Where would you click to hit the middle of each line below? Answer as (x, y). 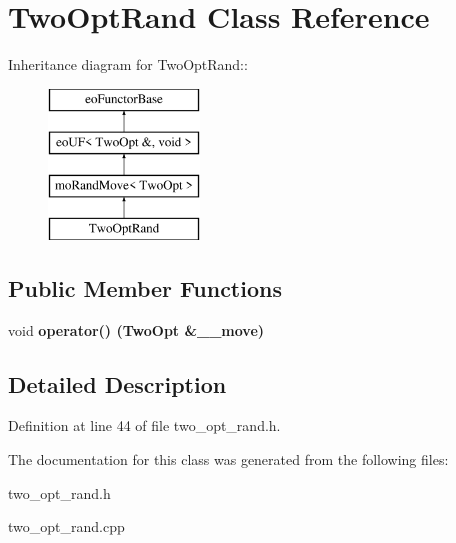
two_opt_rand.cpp (66, 526)
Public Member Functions (145, 287)
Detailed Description (117, 383)
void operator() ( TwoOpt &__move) (136, 329)
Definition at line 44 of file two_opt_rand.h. (144, 425)
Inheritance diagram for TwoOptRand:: (128, 64)
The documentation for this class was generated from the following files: (228, 459)
